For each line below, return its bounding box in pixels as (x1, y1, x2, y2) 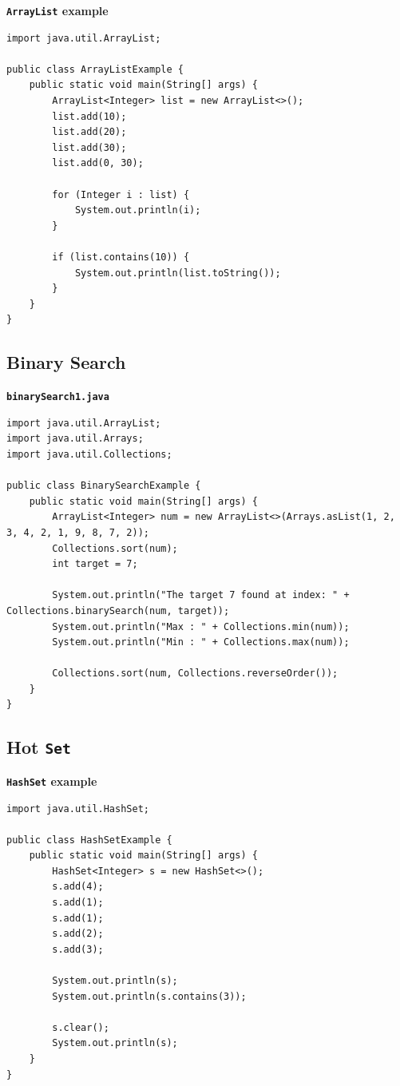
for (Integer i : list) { (52, 188, 190, 200)
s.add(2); (52, 928, 104, 940)
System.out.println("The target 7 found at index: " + (52, 589, 350, 601)
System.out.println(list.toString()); (74, 267, 281, 279)
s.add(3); (52, 943, 104, 955)
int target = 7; (52, 558, 138, 570)
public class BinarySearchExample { (6, 480, 201, 492)
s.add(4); (52, 881, 104, 893)
